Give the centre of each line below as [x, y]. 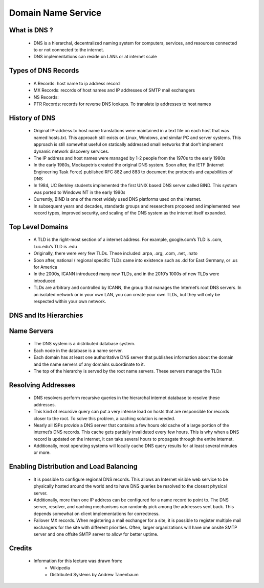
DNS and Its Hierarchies [46, 315]
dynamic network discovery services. [71, 151]
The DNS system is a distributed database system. [84, 344]
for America [45, 267]
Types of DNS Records [44, 71]
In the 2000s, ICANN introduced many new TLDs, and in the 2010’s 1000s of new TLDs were [126, 274]
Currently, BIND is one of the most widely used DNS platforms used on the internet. [117, 199]
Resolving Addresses [42, 385]
